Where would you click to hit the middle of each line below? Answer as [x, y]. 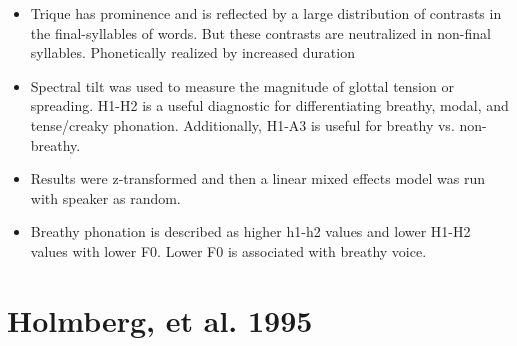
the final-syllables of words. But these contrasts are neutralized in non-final [260, 32]
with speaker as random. [105, 197]
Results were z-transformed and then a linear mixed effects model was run [257, 178]
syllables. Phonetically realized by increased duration [192, 52]
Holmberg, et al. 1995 [160, 319]
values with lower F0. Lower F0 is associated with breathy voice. [228, 250]
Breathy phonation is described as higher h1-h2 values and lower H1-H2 [250, 231]
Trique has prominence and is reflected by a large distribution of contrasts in [266, 13]
